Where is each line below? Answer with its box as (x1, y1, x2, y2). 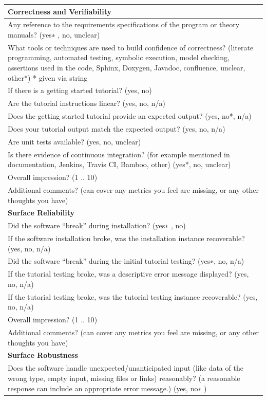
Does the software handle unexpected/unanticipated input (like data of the (8, 362, 243, 373)
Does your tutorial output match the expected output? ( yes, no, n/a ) (8, 123, 225, 134)
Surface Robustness (8, 350, 78, 360)
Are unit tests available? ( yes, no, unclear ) (8, 136, 141, 147)
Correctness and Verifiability (8, 6, 111, 16)
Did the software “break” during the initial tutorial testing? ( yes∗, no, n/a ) (8, 256, 244, 266)
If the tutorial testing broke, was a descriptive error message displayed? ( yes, (8, 268, 249, 279)
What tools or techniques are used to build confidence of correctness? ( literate (8, 42, 254, 52)
